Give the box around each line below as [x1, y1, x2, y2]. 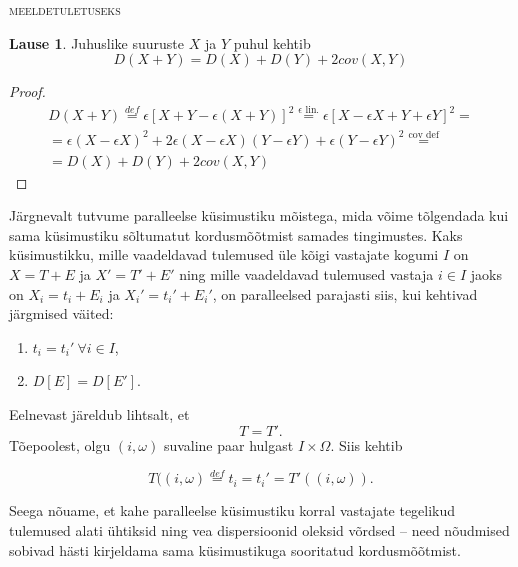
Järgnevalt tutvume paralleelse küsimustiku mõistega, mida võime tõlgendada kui [9, 205, 509, 226]
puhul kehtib [233, 32, 311, 53]
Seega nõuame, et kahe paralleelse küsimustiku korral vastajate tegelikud [9, 500, 456, 521]
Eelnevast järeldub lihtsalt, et [9, 403, 190, 424]
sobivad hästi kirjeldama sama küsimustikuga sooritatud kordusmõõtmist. [9, 539, 461, 560]
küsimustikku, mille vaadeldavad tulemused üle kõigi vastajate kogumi [9, 244, 439, 265]
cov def [408, 129, 439, 140]
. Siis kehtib [330, 434, 403, 455]
